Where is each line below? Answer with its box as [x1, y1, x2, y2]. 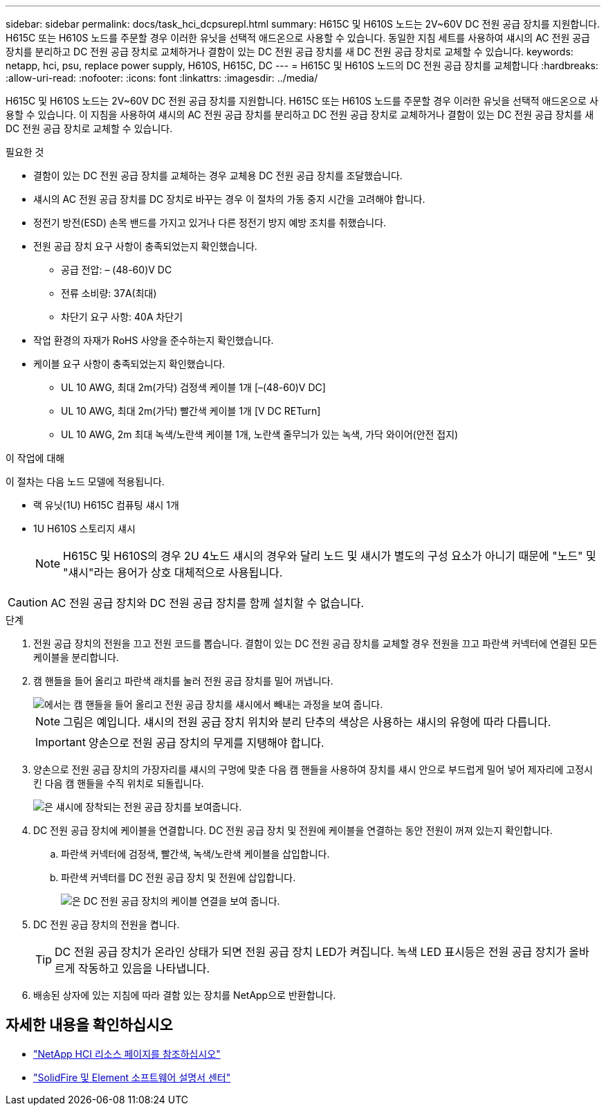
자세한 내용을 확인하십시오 [6, 1016, 173, 1034]
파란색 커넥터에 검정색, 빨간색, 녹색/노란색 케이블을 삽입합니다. [61, 848, 330, 860]
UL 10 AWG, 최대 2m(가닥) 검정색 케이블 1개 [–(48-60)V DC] [61, 381, 326, 393]
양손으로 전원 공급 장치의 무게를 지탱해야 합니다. [88, 736, 324, 750]
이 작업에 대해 [6, 452, 65, 464]
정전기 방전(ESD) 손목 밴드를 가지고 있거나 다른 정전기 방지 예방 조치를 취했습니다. [33, 217, 387, 228]
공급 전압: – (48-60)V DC [61, 264, 172, 276]
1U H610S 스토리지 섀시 [33, 523, 136, 534]
